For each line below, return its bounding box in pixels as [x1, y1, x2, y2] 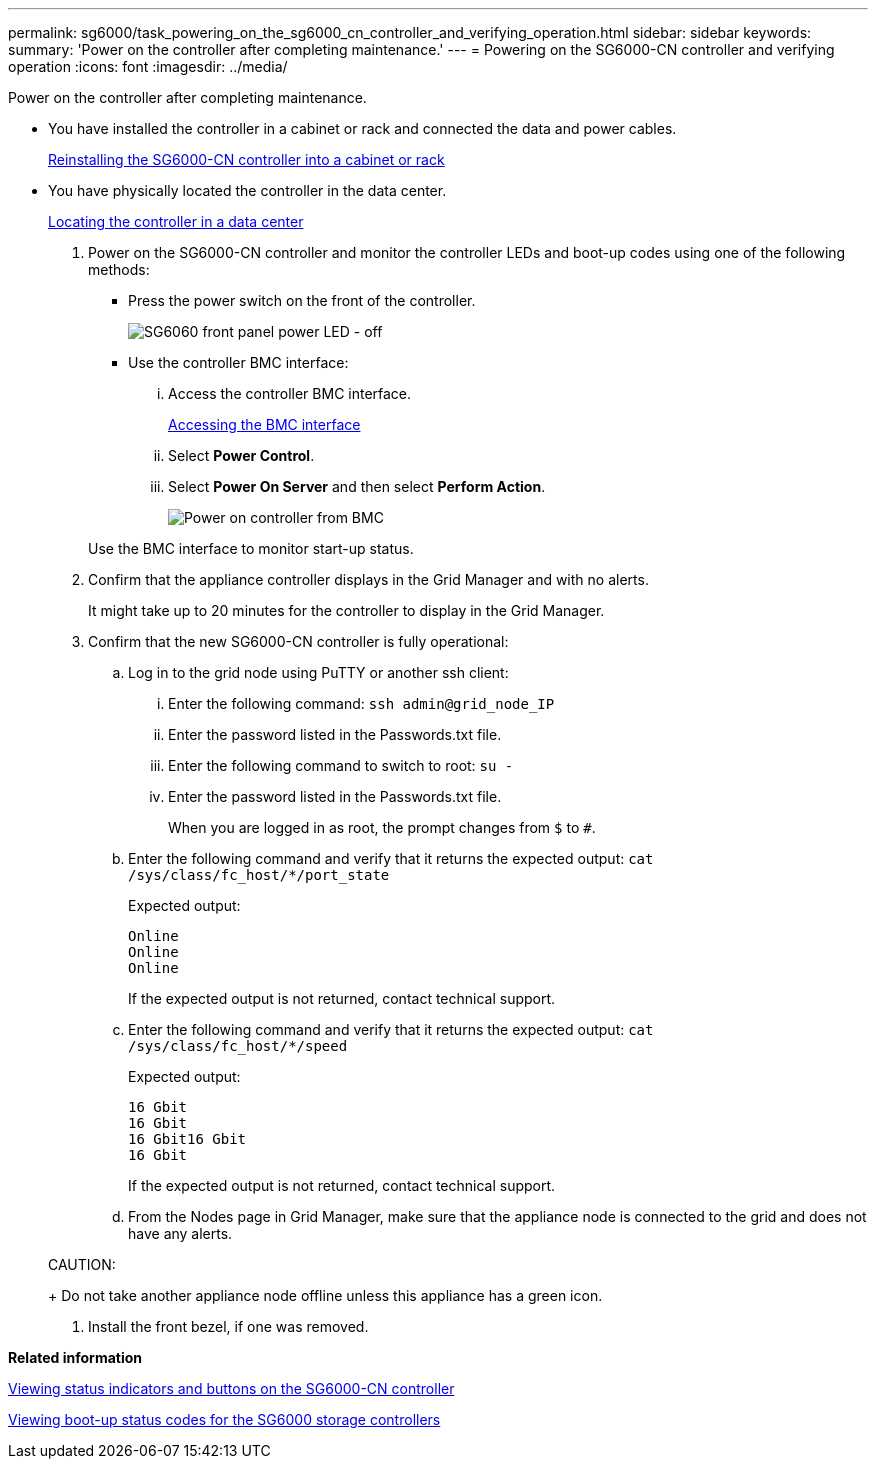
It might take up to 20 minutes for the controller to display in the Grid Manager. [88, 602, 605, 619]
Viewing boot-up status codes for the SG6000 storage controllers [8, 1411, 441, 1428]
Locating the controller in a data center [48, 213, 304, 230]
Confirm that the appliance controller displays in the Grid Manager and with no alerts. [88, 571, 649, 588]
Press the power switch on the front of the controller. [128, 292, 476, 309]
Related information [8, 1349, 143, 1366]
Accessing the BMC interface [168, 416, 361, 433]
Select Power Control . [168, 447, 315, 464]
